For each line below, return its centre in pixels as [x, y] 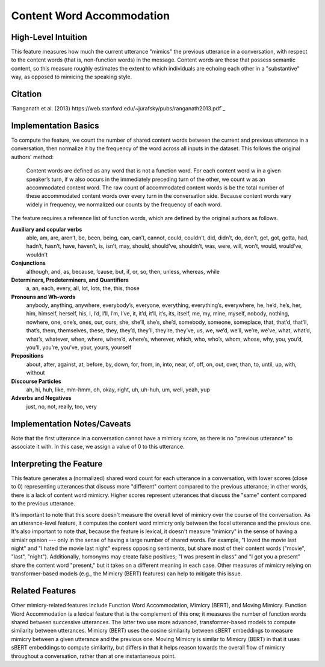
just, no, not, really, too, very [62, 406]
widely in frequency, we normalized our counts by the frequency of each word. [124, 204]
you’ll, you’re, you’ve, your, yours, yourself [79, 347]
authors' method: [32, 157]
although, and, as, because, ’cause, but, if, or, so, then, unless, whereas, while [123, 271]
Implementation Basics [55, 126]
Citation [26, 94]
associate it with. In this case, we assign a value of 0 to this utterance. [98, 447]
